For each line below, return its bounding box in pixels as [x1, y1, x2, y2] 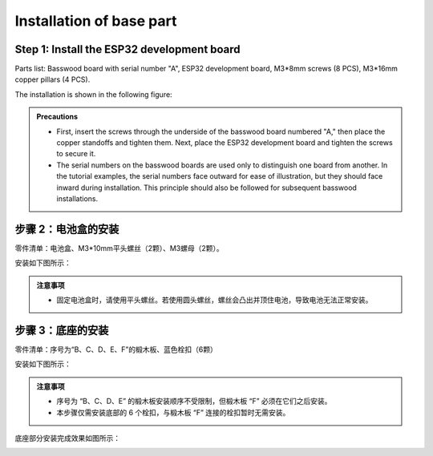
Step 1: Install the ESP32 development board [14, 42, 241, 56]
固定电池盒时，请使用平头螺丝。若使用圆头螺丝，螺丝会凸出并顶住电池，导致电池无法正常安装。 [56, 295, 373, 305]
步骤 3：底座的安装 [14, 323, 109, 337]
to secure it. [56, 149, 96, 159]
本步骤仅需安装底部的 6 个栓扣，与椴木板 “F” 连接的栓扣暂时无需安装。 [56, 407, 290, 417]
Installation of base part [14, 12, 177, 30]
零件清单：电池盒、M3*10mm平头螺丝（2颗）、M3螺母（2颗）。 [14, 243, 224, 252]
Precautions [36, 112, 79, 122]
